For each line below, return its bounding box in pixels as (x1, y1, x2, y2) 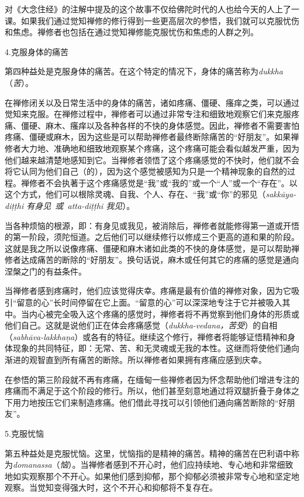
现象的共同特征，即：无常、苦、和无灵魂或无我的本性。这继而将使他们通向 (12, 342, 299, 354)
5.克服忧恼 (5, 427, 44, 439)
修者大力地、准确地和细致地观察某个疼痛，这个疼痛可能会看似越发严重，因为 (5, 142, 299, 154)
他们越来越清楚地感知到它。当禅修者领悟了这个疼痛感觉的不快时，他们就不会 (5, 153, 299, 166)
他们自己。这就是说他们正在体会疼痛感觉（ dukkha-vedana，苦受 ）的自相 (5, 319, 278, 331)
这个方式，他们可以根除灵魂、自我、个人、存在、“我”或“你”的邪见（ (5, 188, 266, 200)
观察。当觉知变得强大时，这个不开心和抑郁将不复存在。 (5, 481, 217, 493)
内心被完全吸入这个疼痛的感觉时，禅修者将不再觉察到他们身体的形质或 (29, 307, 299, 320)
